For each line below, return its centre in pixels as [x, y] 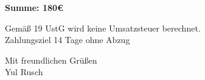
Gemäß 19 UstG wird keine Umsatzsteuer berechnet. [103, 28]
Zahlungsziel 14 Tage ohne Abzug [68, 40]
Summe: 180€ [34, 7]
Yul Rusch [24, 72]
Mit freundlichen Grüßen [51, 60]
